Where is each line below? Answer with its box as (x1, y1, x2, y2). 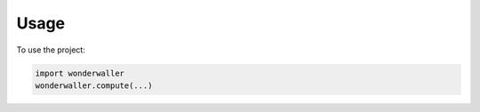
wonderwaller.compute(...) (35, 80, 153, 91)
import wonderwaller (35, 68, 124, 78)
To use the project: (16, 44, 86, 55)
